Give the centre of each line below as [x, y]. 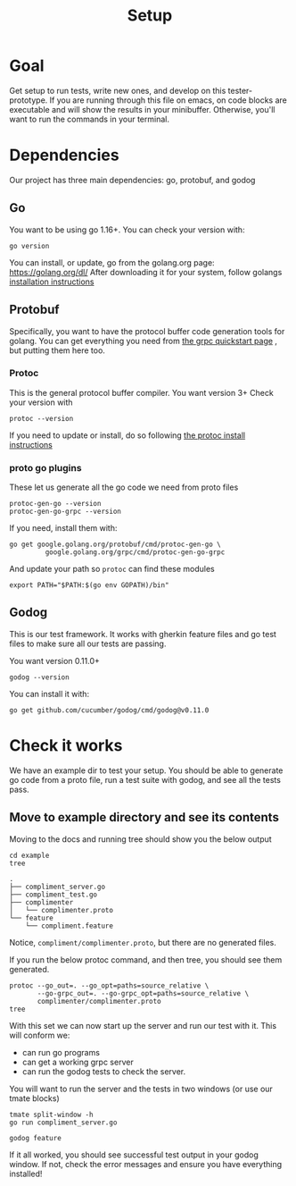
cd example [29, 855]
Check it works [66, 746]
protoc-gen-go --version [55, 504]
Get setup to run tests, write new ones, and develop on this [118, 90]
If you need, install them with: [63, 528]
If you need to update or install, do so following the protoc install [127, 435]
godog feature [36, 1138]
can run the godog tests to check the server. [103, 1071]
